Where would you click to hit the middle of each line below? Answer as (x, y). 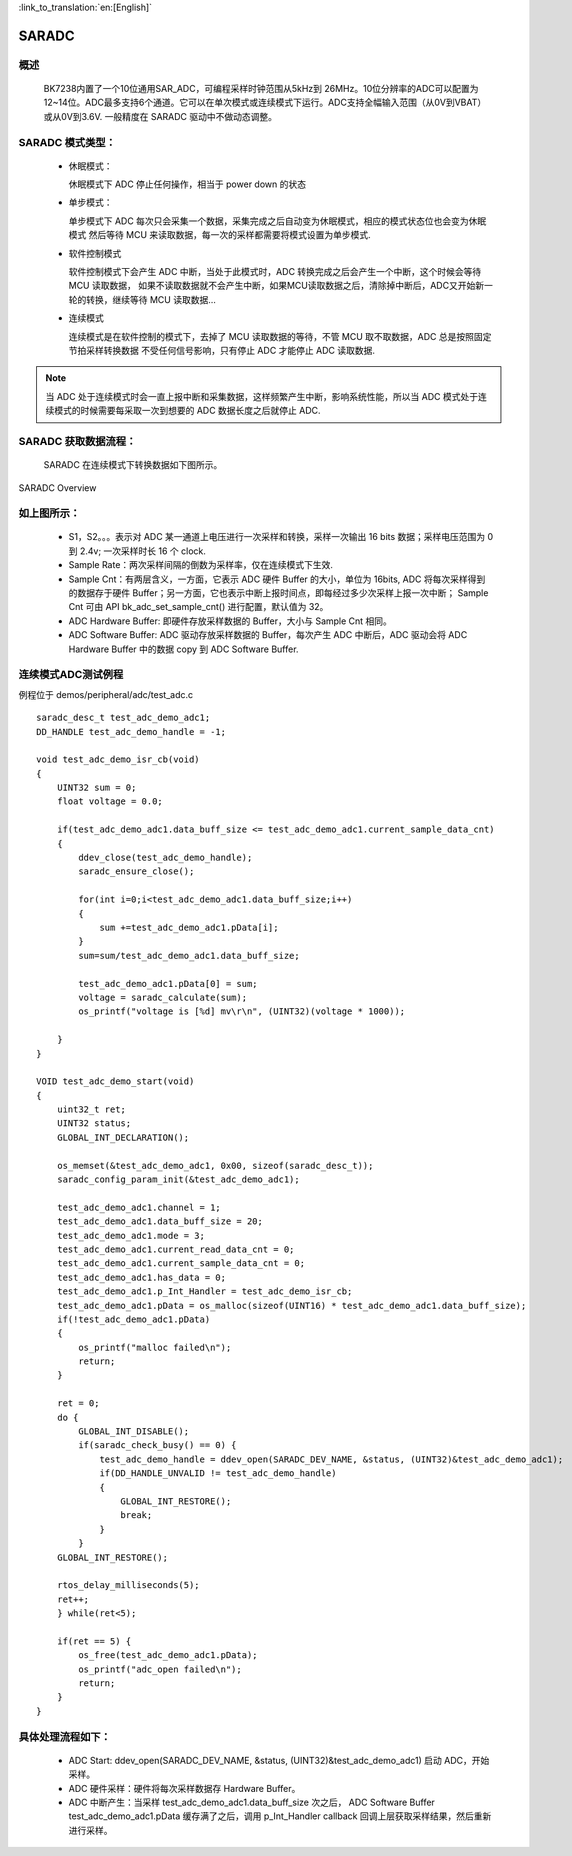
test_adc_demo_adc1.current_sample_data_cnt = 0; (180, 1263)
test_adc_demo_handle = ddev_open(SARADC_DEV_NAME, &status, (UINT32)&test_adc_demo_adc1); (331, 1459)
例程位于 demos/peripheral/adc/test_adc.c (106, 694)
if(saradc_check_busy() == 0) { (157, 1445)
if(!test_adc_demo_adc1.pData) (133, 1319)
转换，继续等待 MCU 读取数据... (151, 299)
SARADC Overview (57, 487)
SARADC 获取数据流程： (77, 441)
